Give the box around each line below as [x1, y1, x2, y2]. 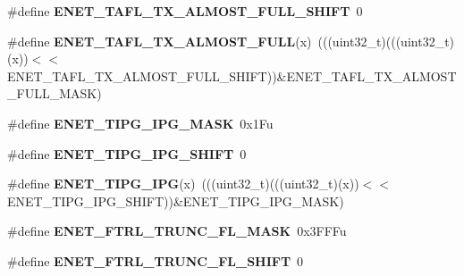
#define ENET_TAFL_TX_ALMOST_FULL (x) [7, 31, 312, 50]
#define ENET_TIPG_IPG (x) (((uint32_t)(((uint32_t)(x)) [7, 174, 359, 193]
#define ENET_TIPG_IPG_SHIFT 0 [7, 144, 247, 163]
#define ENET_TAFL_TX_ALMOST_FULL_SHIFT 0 [7, 2, 363, 20]
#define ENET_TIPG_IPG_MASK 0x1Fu [7, 113, 274, 132]
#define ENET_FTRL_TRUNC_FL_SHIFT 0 [7, 251, 304, 270]
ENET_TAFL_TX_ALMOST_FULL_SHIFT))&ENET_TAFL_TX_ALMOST [7, 66, 457, 85]
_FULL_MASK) [7, 84, 102, 103]
